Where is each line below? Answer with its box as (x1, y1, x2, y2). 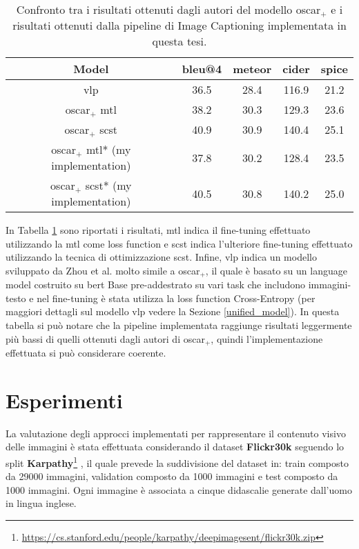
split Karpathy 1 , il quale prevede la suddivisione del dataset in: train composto (6, 453, 349, 470)
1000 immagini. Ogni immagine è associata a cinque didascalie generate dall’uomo (6, 482, 352, 497)
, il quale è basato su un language (205, 263, 347, 277)
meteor (233, 61, 272, 77)
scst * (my (85, 177, 132, 193)
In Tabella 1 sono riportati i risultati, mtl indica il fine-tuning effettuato (6, 223, 311, 237)
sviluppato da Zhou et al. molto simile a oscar (6, 263, 200, 277)
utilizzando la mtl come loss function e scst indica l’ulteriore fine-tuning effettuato (6, 236, 353, 250)
